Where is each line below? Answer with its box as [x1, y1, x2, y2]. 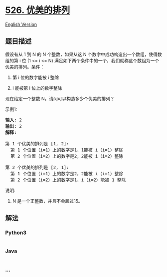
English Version [5, 21, 37, 27]
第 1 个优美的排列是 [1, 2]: [5, 141, 69, 146]
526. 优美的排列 [5, 4, 70, 16]
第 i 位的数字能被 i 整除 [12, 74, 59, 80]
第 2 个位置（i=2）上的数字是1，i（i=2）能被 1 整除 [10, 177, 126, 183]
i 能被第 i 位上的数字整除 [12, 85, 62, 91]
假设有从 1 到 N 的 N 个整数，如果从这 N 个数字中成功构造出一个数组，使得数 [5, 51, 162, 57]
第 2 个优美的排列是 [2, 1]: [5, 164, 69, 170]
